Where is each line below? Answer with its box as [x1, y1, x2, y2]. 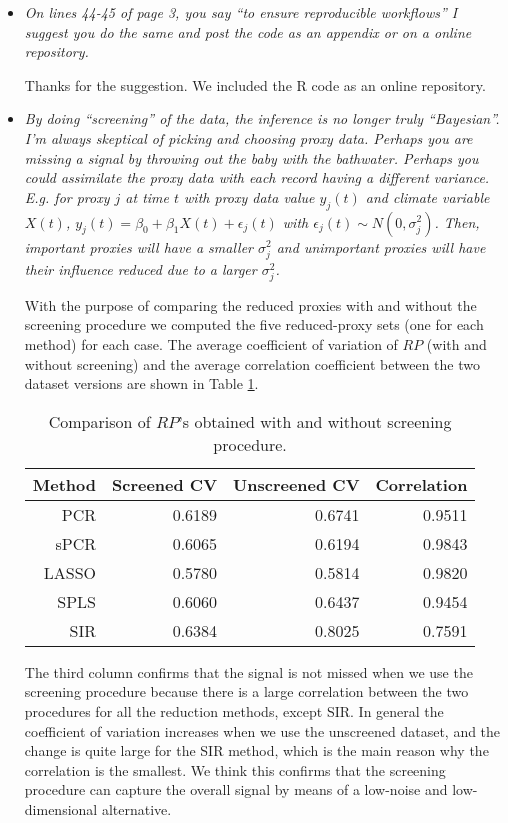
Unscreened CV [233, 472, 360, 496]
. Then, [434, 211, 480, 232]
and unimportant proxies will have [276, 236, 486, 257]
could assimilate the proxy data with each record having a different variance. [24, 167, 490, 188]
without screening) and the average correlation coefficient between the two [24, 353, 480, 374]
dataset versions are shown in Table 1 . [24, 373, 259, 394]
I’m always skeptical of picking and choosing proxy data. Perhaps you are [24, 127, 473, 148]
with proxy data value [184, 186, 315, 207]
